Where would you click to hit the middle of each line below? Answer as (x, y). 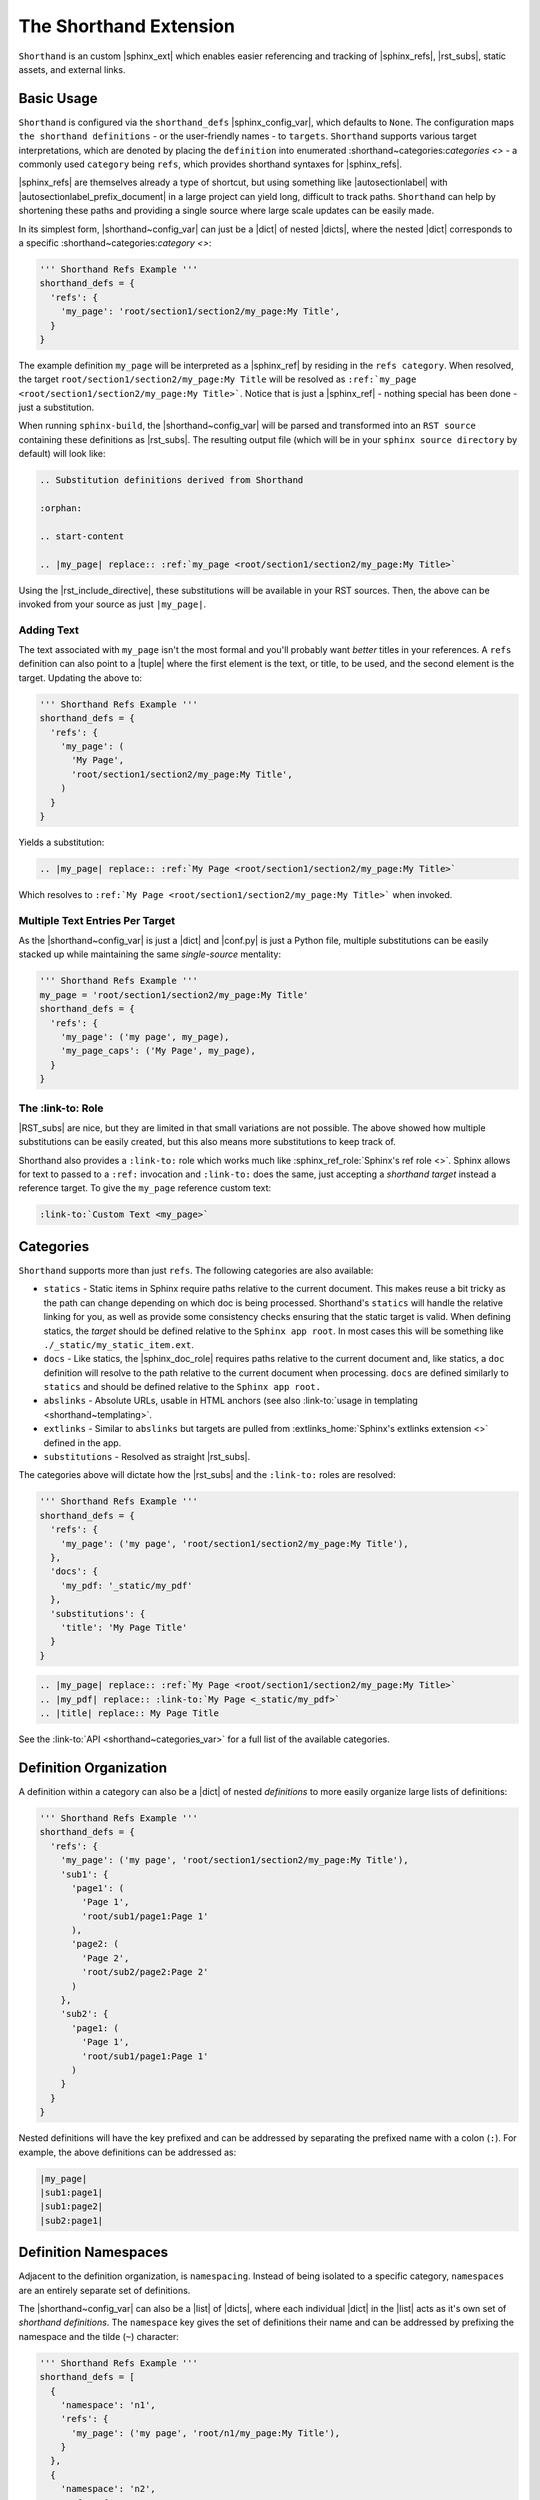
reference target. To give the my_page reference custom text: (145, 1188)
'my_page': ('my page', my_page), (145, 1036)
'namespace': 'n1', (108, 2404)
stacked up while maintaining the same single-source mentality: (150, 954)
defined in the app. (82, 1442)
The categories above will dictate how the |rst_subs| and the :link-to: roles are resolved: (207, 1475)
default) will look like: (62, 454)
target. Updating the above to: (80, 677)
